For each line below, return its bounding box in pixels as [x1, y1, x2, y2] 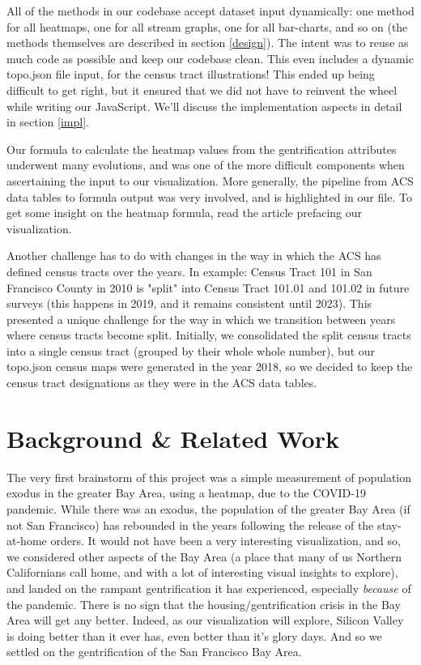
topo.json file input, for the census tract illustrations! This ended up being [6, 66, 375, 83]
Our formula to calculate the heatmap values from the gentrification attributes [6, 140, 397, 157]
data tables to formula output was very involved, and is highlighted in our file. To [6, 188, 412, 205]
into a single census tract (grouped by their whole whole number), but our [6, 342, 376, 359]
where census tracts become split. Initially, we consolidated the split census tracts [6, 326, 411, 343]
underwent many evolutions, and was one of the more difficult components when [6, 156, 405, 173]
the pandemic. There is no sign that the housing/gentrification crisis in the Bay [6, 595, 401, 612]
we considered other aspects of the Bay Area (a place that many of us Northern [6, 548, 402, 565]
